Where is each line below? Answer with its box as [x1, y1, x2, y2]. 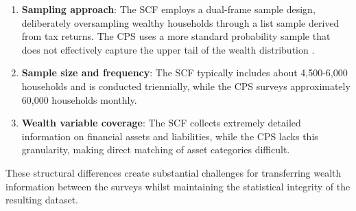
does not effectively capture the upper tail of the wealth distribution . [21, 42, 315, 56]
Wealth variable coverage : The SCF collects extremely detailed [21, 115, 301, 130]
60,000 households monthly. [21, 92, 137, 107]
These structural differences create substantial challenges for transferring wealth [5, 165, 342, 179]
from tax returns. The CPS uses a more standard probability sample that [21, 29, 331, 43]
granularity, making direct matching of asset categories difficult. [21, 142, 290, 157]
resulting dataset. [5, 192, 78, 207]
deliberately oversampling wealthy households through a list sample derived [21, 15, 340, 30]
